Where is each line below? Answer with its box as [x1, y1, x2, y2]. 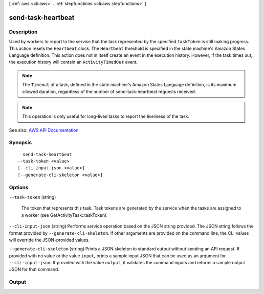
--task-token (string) [9, 194, 56, 200]
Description [9, 28, 38, 35]
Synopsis [9, 139, 32, 146]
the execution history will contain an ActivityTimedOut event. [9, 59, 138, 65]
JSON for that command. [9, 267, 60, 272]
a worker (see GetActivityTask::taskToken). [21, 212, 108, 218]
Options [9, 184, 29, 191]
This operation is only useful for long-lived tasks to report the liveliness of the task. [22, 113, 190, 119]
